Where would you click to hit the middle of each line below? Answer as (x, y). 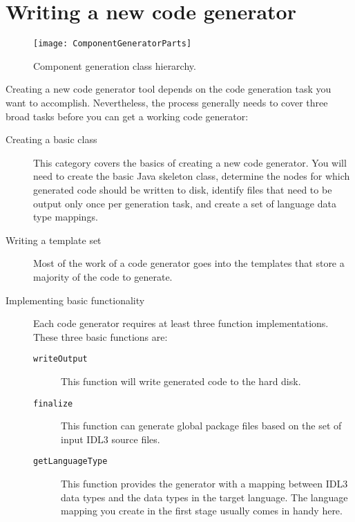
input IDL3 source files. (111, 439)
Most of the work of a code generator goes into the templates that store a (189, 263)
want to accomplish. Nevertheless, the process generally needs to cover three (167, 102)
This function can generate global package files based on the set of (201, 426)
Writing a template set (54, 240)
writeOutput (60, 359)
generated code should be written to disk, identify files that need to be (183, 189)
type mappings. (66, 217)
